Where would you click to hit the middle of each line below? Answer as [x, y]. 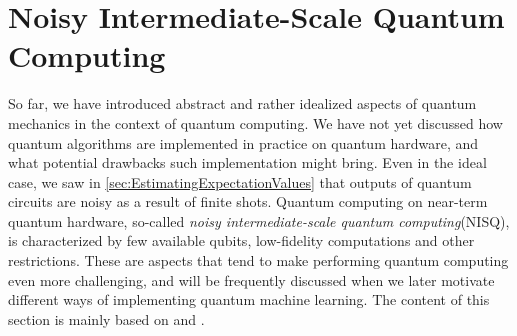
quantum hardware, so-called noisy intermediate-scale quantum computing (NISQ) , [259, 220]
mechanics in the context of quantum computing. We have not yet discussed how [255, 122]
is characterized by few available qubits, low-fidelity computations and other [241, 240]
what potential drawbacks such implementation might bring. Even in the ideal [247, 162]
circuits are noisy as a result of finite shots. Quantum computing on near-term [248, 201]
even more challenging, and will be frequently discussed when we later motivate [251, 279]
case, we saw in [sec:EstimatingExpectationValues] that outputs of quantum [240, 181]
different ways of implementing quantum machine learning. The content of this [249, 299]
